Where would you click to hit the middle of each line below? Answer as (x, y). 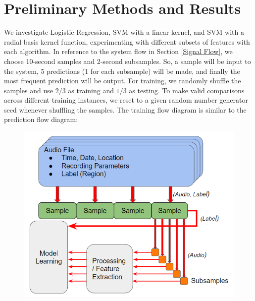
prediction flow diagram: (41, 119)
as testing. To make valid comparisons (187, 90)
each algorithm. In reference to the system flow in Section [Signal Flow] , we (118, 51)
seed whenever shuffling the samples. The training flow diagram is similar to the (125, 109)
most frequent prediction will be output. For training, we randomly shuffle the (123, 81)
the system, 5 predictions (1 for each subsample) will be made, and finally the (122, 71)
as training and (91, 90)
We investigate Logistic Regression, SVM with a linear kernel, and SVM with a (124, 32)
